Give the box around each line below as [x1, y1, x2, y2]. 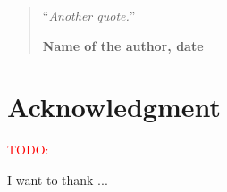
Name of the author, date [42, 36, 204, 54]
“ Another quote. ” [42, 6, 136, 24]
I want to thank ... [7, 170, 108, 188]
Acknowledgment [7, 88, 221, 125]
